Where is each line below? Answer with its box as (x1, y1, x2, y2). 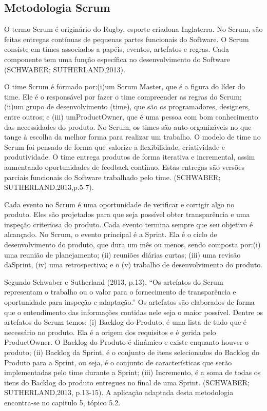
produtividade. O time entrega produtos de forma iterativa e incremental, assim (4, 151, 255, 162)
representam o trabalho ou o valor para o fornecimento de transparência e (4, 286, 236, 297)
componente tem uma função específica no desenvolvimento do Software (4, 53, 230, 64)
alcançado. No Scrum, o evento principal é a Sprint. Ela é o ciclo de (4, 229, 217, 240)
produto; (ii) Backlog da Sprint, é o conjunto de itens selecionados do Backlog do (4, 347, 259, 358)
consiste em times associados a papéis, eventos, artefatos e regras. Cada (4, 44, 229, 54)
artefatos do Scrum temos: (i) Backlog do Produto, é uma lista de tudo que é (4, 317, 247, 327)
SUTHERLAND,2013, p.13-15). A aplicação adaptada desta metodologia (4, 387, 234, 398)
